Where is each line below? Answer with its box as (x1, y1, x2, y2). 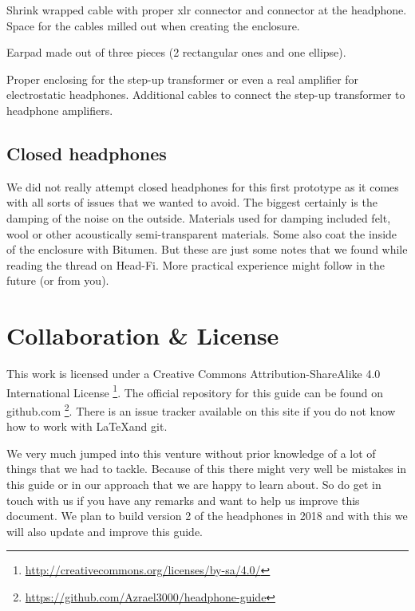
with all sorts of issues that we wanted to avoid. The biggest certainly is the (6, 194, 377, 211)
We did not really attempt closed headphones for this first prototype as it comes (6, 178, 399, 195)
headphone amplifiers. (6, 101, 113, 118)
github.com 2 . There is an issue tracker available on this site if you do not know (6, 400, 396, 419)
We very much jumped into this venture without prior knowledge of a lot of (6, 444, 376, 461)
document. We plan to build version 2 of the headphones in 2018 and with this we (6, 507, 408, 524)
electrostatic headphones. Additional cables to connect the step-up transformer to (6, 86, 405, 103)
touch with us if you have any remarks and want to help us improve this (6, 491, 360, 508)
